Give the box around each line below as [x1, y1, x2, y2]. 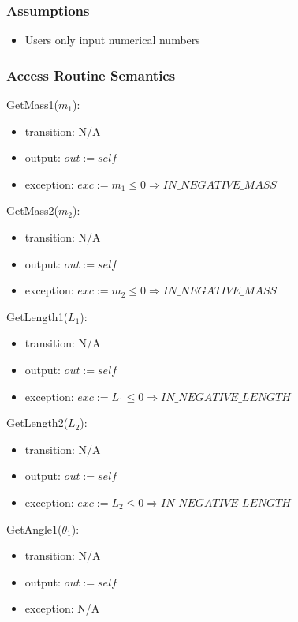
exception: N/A [24, 600, 100, 616]
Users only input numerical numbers [24, 32, 200, 48]
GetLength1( [6, 308, 69, 324]
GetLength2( [6, 414, 69, 431]
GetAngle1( [6, 520, 62, 537]
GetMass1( [6, 96, 58, 113]
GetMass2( [6, 202, 58, 219]
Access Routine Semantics [6, 65, 176, 84]
